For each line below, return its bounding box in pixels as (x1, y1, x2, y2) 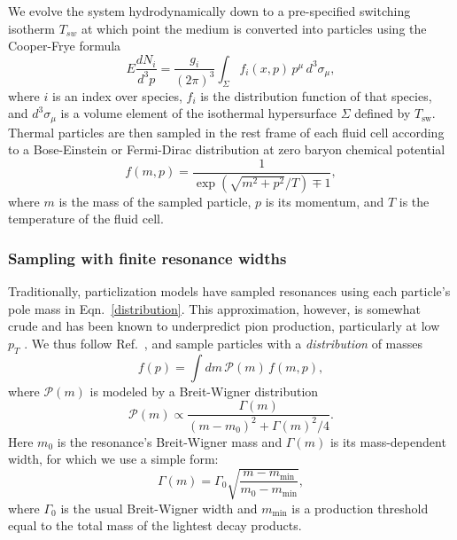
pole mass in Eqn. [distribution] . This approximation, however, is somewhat (8, 299, 421, 317)
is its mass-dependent (329, 432, 446, 450)
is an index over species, (51, 86, 182, 105)
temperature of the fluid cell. (8, 209, 164, 228)
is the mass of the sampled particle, (58, 192, 252, 210)
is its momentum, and (265, 192, 384, 210)
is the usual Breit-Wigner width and (60, 498, 258, 517)
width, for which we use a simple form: (8, 450, 219, 468)
